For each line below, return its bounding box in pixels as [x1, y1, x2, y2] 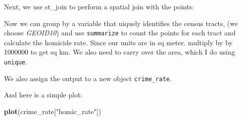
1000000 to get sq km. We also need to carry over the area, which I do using [4, 47, 235, 57]
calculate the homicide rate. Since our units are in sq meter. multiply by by [4, 37, 233, 47]
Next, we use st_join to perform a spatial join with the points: [4, 1, 194, 11]
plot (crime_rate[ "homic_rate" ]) [4, 106, 101, 116]
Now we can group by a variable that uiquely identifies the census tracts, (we [4, 18, 238, 28]
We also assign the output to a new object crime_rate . [4, 73, 172, 83]
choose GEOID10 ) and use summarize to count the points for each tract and [4, 28, 236, 38]
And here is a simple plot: [4, 90, 83, 100]
